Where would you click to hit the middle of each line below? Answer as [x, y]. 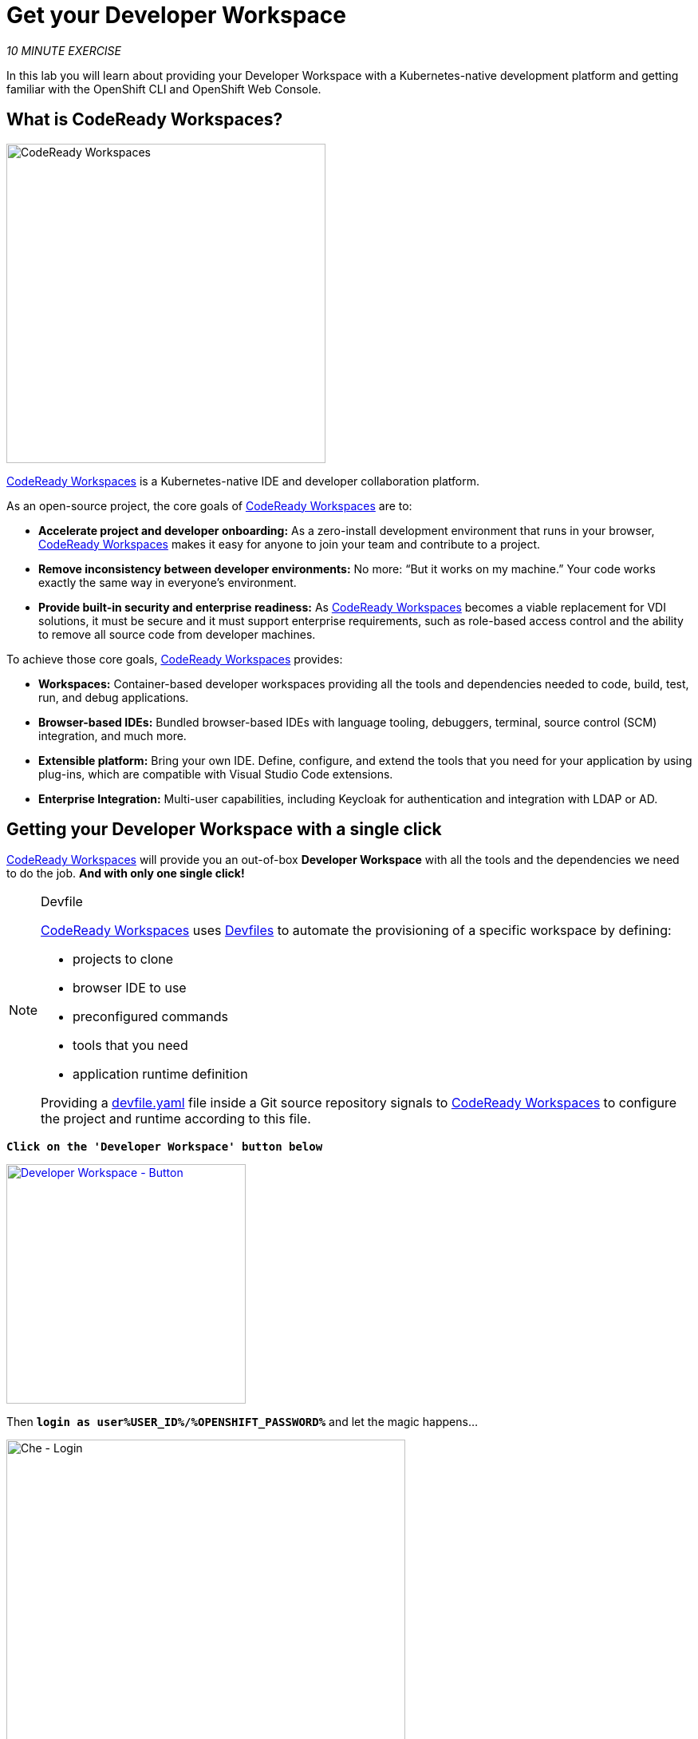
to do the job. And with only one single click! [126, 873]
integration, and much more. [112, 735]
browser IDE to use [130, 988]
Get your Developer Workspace [176, 15]
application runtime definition [160, 1074]
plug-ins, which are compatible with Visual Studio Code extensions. [216, 774]
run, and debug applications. [114, 697]
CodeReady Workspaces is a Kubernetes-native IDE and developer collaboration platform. [243, 481]
